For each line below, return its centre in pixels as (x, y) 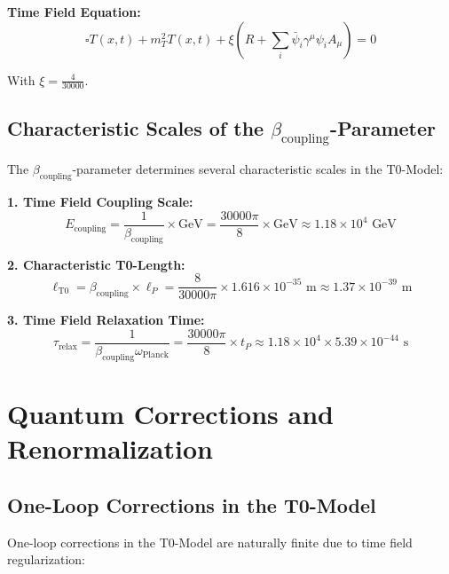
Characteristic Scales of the (136, 127)
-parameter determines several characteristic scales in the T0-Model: (258, 169)
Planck (155, 355)
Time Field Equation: (74, 12)
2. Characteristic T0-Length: (96, 264)
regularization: (46, 559)
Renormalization (110, 448)
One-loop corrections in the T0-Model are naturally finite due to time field (210, 542)
